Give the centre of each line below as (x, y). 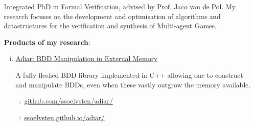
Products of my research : (47, 42)
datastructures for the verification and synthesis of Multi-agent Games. (110, 26)
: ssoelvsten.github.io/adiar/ (62, 117)
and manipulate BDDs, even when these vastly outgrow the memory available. (133, 84)
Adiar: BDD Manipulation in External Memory (86, 58)
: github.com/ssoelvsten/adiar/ (66, 101)
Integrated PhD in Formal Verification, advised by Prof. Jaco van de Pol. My (120, 6)
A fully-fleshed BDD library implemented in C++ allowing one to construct (129, 74)
